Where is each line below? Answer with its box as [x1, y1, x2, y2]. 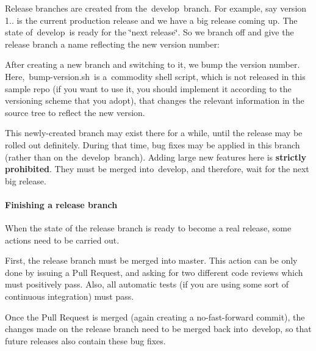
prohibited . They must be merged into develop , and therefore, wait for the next [5, 162, 309, 175]
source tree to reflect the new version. [5, 106, 145, 118]
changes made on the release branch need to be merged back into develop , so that [5, 322, 312, 335]
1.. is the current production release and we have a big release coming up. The [5, 13, 298, 26]
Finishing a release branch [5, 198, 118, 211]
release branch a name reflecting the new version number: [5, 37, 220, 50]
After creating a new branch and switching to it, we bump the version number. [5, 58, 300, 71]
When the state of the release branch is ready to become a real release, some [5, 222, 292, 234]
